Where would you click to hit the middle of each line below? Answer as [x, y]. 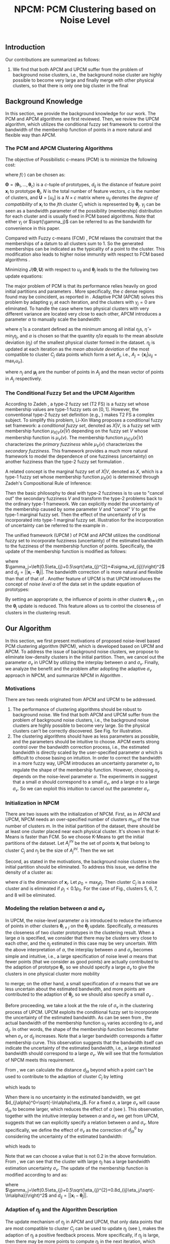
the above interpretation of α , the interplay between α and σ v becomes [79, 951]
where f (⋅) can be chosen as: [35, 175]
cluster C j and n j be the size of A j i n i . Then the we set [59, 850]
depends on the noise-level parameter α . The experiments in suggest [85, 777]
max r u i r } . [14, 361]
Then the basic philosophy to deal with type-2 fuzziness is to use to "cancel [84, 493]
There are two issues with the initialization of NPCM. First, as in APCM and [83, 814]
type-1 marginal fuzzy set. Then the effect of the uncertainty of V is [75, 515]
